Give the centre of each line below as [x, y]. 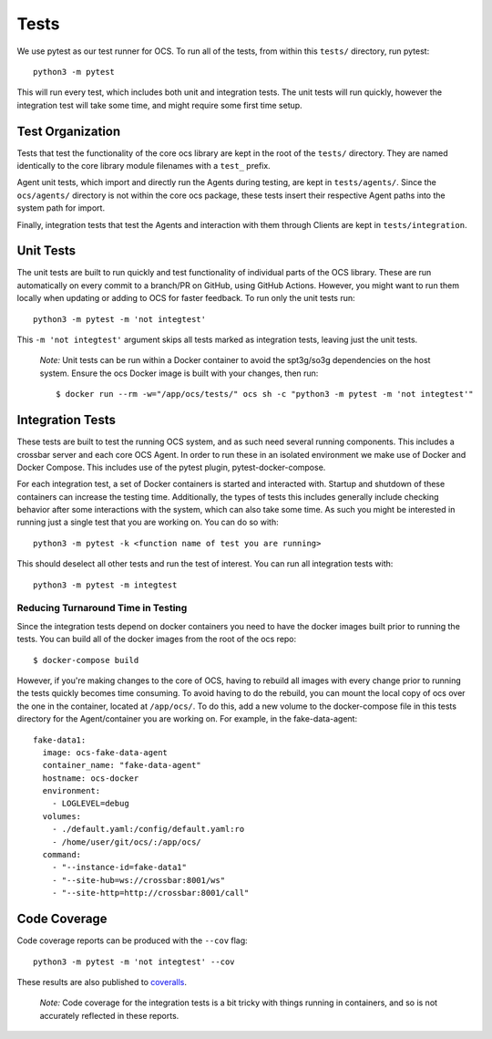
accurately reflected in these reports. [109, 1015]
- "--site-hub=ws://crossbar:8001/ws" [138, 880]
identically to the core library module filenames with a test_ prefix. [143, 166]
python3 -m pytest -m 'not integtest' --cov [134, 961]
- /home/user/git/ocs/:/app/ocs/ [127, 842]
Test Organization [69, 131]
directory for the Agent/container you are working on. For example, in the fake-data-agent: [187, 719]
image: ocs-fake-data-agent [105, 752]
